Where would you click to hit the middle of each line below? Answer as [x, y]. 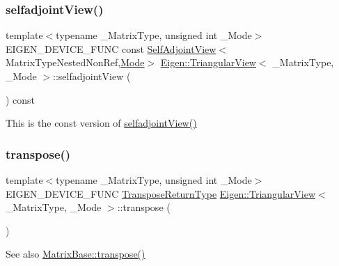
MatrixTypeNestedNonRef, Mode [75, 62]
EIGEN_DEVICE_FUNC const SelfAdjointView [111, 48]
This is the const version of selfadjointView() [101, 123]
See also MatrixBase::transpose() [76, 254]
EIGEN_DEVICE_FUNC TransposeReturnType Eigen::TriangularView [160, 193]
